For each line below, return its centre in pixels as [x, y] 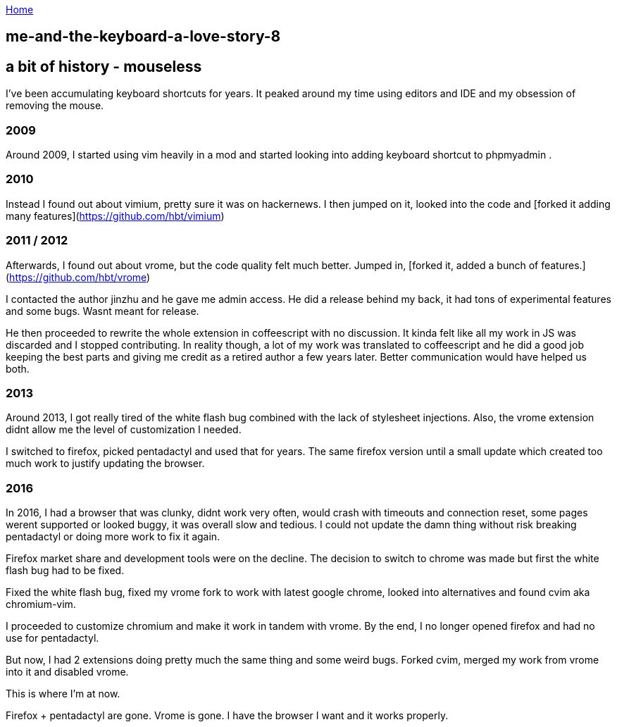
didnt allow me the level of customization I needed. [124, 430]
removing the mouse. [55, 106]
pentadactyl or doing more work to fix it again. [113, 537]
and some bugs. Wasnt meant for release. [102, 311]
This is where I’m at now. [63, 694]
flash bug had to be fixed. [65, 571]
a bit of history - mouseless [104, 66]
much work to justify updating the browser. [105, 464]
